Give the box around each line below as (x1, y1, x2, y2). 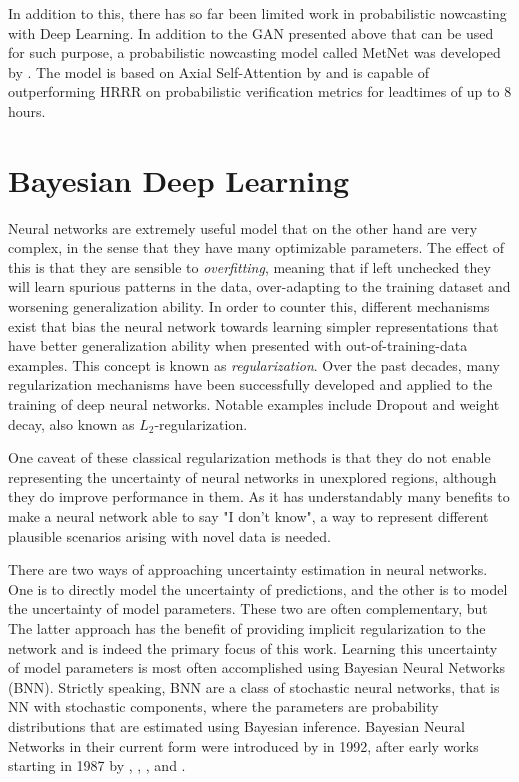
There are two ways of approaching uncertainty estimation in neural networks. (8, 559, 488, 580)
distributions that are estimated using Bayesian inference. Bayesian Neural (8, 715, 465, 736)
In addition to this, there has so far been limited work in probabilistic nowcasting (8, 3, 507, 23)
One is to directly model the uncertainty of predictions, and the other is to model (8, 578, 508, 599)
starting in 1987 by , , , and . (8, 755, 186, 776)
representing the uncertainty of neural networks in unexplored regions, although (8, 466, 497, 487)
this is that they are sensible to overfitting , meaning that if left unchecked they (8, 256, 491, 277)
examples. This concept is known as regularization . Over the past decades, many (8, 354, 500, 375)
